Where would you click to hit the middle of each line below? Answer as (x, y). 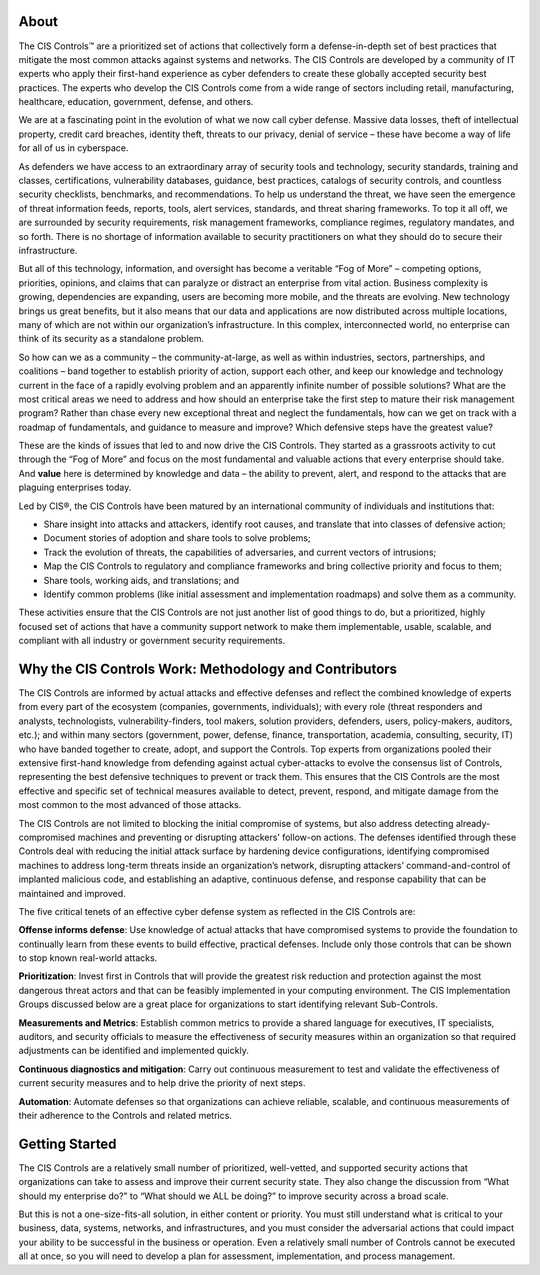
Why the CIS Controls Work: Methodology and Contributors (208, 668)
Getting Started (67, 1143)
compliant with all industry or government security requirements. (152, 641)
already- (473, 823)
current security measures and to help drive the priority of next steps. (162, 1083)
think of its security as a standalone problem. (111, 339)
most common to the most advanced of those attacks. (130, 805)
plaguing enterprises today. (75, 487)
